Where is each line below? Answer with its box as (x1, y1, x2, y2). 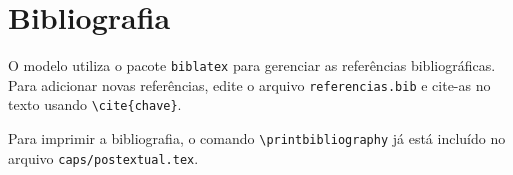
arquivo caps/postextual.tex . (8, 147, 199, 168)
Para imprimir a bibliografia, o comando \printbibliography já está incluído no (8, 128, 506, 149)
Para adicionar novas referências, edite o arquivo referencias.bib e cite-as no (8, 74, 491, 95)
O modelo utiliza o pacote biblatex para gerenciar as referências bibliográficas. (8, 55, 496, 76)
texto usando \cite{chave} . (8, 94, 182, 115)
